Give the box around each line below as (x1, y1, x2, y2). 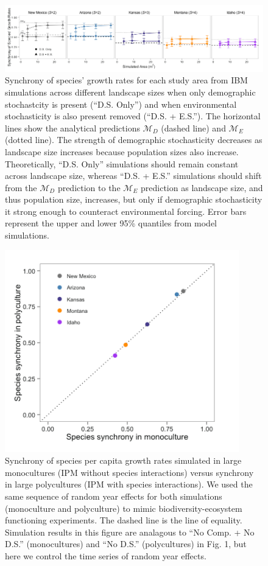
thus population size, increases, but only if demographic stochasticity (5, 193, 263, 206)
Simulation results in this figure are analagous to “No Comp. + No (5, 525, 255, 538)
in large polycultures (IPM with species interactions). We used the (5, 478, 253, 491)
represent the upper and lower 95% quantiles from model (5, 217, 217, 229)
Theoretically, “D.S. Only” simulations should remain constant (5, 157, 239, 170)
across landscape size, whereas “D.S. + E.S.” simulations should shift (5, 169, 262, 182)
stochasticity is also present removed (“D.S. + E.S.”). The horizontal (5, 110, 261, 122)
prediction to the (57, 181, 121, 194)
